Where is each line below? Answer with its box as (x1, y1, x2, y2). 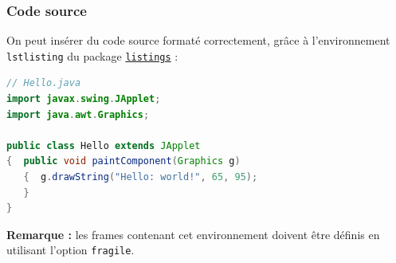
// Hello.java (6, 77, 81, 89)
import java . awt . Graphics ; (6, 108, 150, 120)
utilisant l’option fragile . (6, 241, 135, 258)
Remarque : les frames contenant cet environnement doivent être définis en (6, 226, 380, 242)
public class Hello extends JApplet (6, 139, 201, 151)
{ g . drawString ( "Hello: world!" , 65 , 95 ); (23, 171, 258, 183)
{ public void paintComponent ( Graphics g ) (6, 155, 241, 167)
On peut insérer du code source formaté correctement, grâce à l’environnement (6, 32, 390, 49)
